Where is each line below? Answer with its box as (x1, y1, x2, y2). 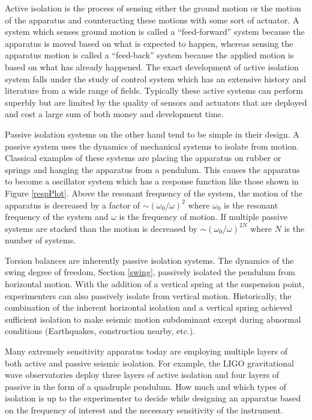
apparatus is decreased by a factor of (5, 198, 140, 211)
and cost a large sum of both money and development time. (5, 108, 224, 120)
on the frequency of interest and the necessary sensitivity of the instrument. (5, 404, 283, 416)
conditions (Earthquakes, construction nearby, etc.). (5, 324, 196, 337)
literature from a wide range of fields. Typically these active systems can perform (5, 84, 303, 97)
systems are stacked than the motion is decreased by (5, 222, 197, 234)
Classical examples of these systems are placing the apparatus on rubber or (5, 151, 281, 164)
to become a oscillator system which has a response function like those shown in (5, 175, 299, 187)
